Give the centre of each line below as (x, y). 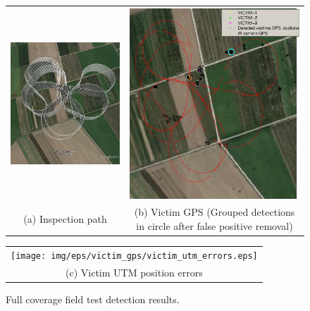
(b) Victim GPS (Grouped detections (215, 212)
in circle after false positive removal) (215, 226)
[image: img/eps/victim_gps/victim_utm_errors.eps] (134, 256)
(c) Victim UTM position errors (134, 272)
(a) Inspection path (65, 219)
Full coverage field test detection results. (93, 299)
